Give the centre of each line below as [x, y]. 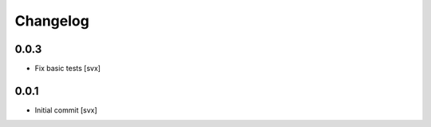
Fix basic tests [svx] [68, 69]
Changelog [52, 21]
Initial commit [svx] [66, 110]
